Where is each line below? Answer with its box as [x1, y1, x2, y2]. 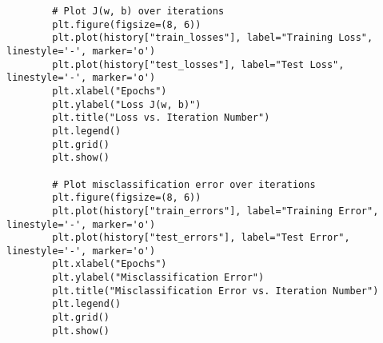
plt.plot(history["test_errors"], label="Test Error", [52, 232, 350, 244]
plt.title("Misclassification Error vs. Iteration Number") [52, 285, 379, 297]
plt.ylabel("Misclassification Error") [52, 272, 265, 284]
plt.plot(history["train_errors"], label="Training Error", [52, 205, 379, 217]
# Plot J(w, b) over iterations [52, 6, 225, 17]
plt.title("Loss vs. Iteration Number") [52, 112, 270, 124]
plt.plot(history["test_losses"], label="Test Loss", [52, 58, 345, 70]
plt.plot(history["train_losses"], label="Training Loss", [52, 32, 373, 44]
